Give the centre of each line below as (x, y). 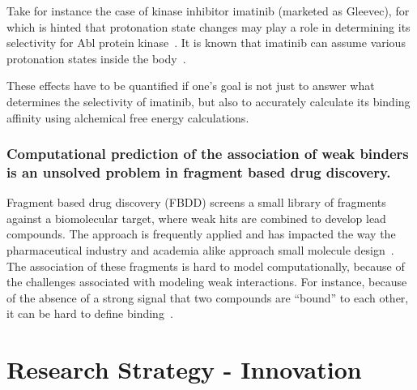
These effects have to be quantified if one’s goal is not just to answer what (191, 86)
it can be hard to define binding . (90, 313)
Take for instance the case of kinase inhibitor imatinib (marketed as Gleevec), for (208, 11)
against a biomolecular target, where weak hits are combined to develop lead (196, 218)
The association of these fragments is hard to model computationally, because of (206, 266)
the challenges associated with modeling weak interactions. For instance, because (207, 282)
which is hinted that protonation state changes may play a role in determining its (208, 26)
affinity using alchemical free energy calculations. (128, 117)
